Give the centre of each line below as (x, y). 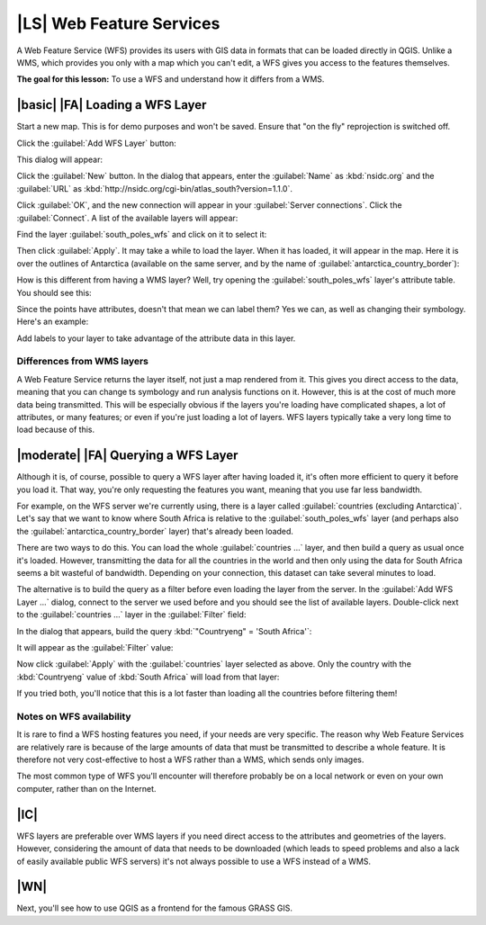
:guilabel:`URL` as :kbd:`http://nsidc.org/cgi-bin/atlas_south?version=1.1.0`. (154, 188)
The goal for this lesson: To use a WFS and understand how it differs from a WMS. (171, 79)
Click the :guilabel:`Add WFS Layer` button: (97, 143)
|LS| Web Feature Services (118, 23)
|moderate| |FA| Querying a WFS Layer (127, 456)
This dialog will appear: (60, 160)
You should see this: (54, 292)
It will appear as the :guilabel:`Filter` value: (95, 647)
